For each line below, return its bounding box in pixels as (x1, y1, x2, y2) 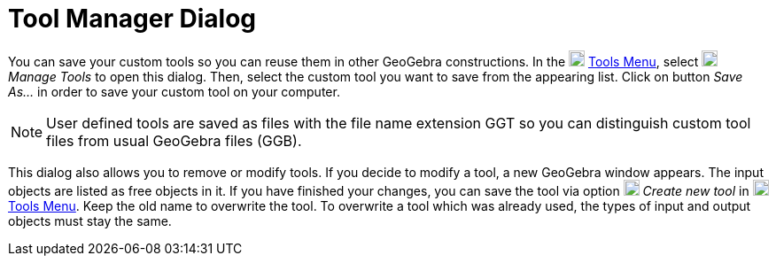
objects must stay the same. (8, 213, 172, 228)
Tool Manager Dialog (8, 4, 257, 34)
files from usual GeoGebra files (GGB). (46, 131, 302, 150)
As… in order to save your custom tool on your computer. (8, 83, 340, 99)
